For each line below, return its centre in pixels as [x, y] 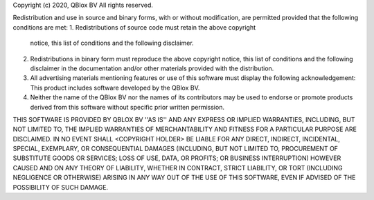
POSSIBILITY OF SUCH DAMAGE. [61, 187]
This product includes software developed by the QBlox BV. [115, 88]
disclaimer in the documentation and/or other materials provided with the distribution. [152, 68]
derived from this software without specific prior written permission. [127, 107]
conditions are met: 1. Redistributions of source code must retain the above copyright [134, 27]
